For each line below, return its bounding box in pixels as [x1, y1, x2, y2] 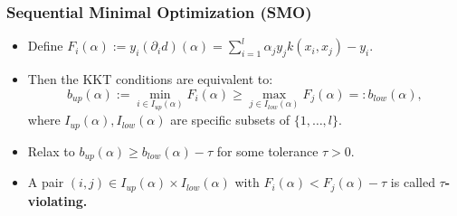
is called [390, 173, 435, 192]
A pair [27, 173, 64, 192]
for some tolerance [216, 141, 319, 160]
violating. [27, 191, 88, 210]
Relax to [27, 141, 75, 160]
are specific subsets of [170, 110, 290, 129]
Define [27, 36, 63, 55]
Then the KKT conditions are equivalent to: [27, 70, 273, 89]
